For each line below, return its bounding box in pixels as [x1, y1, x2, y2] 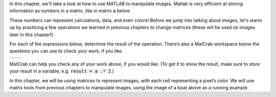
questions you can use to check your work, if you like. [9, 48, 123, 54]
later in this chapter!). [9, 31, 55, 38]
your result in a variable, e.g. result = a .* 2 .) [9, 68, 114, 74]
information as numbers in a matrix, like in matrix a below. [9, 8, 131, 14]
